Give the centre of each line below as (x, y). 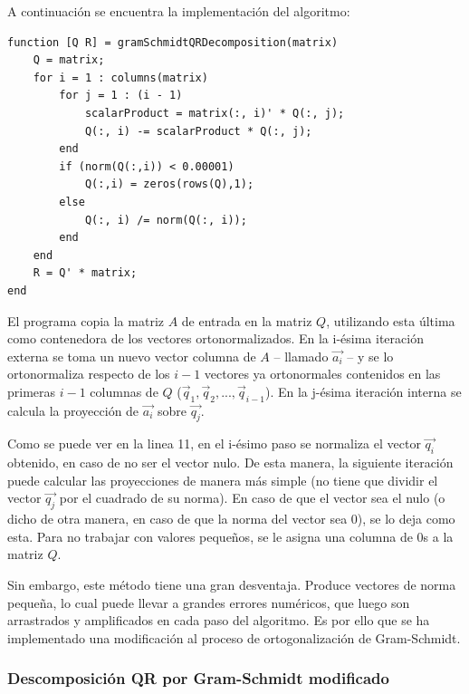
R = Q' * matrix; (85, 273)
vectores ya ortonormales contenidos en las (322, 374)
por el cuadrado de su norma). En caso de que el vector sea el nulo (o (252, 498)
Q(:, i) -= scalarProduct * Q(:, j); (198, 131)
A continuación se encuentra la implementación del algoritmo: (179, 11)
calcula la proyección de (73, 410)
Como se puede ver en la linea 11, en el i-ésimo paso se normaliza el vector (214, 443)
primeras (32, 391)
